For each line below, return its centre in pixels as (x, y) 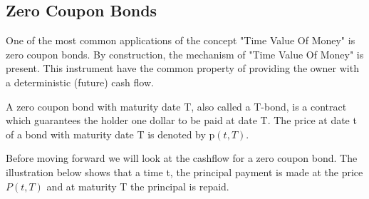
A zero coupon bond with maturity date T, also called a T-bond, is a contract (176, 106)
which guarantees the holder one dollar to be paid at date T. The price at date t (181, 120)
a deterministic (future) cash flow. (80, 82)
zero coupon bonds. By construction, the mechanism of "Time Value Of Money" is (185, 54)
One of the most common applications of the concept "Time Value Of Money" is (181, 40)
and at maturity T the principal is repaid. (138, 186)
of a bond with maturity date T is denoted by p (110, 134)
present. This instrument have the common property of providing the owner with (182, 68)
